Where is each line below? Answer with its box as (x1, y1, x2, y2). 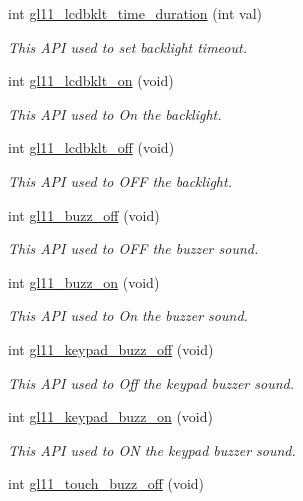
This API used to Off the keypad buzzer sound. (8, 372, 294, 393)
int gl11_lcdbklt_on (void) (8, 70, 174, 91)
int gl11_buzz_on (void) (8, 271, 160, 292)
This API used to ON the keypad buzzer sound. (8, 439, 296, 460)
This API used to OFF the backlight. (8, 170, 232, 191)
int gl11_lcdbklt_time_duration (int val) (8, 3, 263, 23)
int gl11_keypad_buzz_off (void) (8, 338, 214, 359)
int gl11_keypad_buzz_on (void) (8, 406, 213, 427)
